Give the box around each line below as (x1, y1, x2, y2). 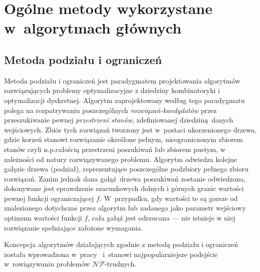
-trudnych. (104, 258, 137, 269)
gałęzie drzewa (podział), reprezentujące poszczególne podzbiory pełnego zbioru (4, 163, 249, 174)
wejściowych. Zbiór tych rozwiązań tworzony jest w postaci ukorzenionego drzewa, (4, 124, 256, 134)
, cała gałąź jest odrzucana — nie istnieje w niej (88, 212, 235, 223)
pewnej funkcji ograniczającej (4, 192, 94, 203)
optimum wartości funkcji (4, 212, 82, 223)
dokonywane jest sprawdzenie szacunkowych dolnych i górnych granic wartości (4, 183, 244, 193)
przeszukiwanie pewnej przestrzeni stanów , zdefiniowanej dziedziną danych (4, 114, 233, 125)
